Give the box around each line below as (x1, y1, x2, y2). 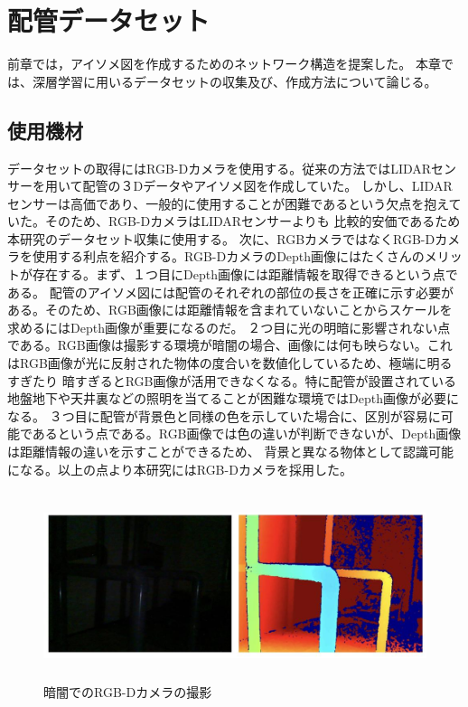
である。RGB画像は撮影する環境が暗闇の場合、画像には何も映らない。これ (7, 335, 453, 354)
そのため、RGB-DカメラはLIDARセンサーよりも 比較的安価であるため (44, 212, 461, 231)
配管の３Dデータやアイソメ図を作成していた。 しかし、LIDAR (82, 176, 453, 195)
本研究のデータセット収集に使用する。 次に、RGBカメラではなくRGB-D (7, 229, 435, 248)
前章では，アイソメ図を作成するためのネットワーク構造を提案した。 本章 (7, 54, 441, 73)
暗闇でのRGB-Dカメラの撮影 (43, 682, 212, 701)
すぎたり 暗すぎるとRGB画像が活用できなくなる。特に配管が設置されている (7, 371, 457, 390)
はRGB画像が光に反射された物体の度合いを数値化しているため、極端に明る (7, 353, 453, 372)
